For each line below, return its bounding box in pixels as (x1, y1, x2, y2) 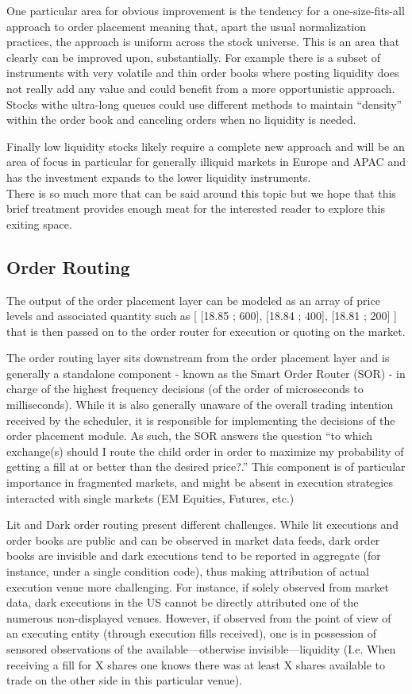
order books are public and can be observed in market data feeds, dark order (6, 531, 380, 548)
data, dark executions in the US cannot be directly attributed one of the (6, 594, 359, 611)
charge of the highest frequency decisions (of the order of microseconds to (6, 380, 364, 397)
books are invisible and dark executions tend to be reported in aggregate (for (6, 547, 381, 564)
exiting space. (6, 215, 72, 232)
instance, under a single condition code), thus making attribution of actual (6, 563, 369, 580)
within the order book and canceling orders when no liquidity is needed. (6, 111, 356, 128)
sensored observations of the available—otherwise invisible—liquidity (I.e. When (6, 640, 396, 657)
